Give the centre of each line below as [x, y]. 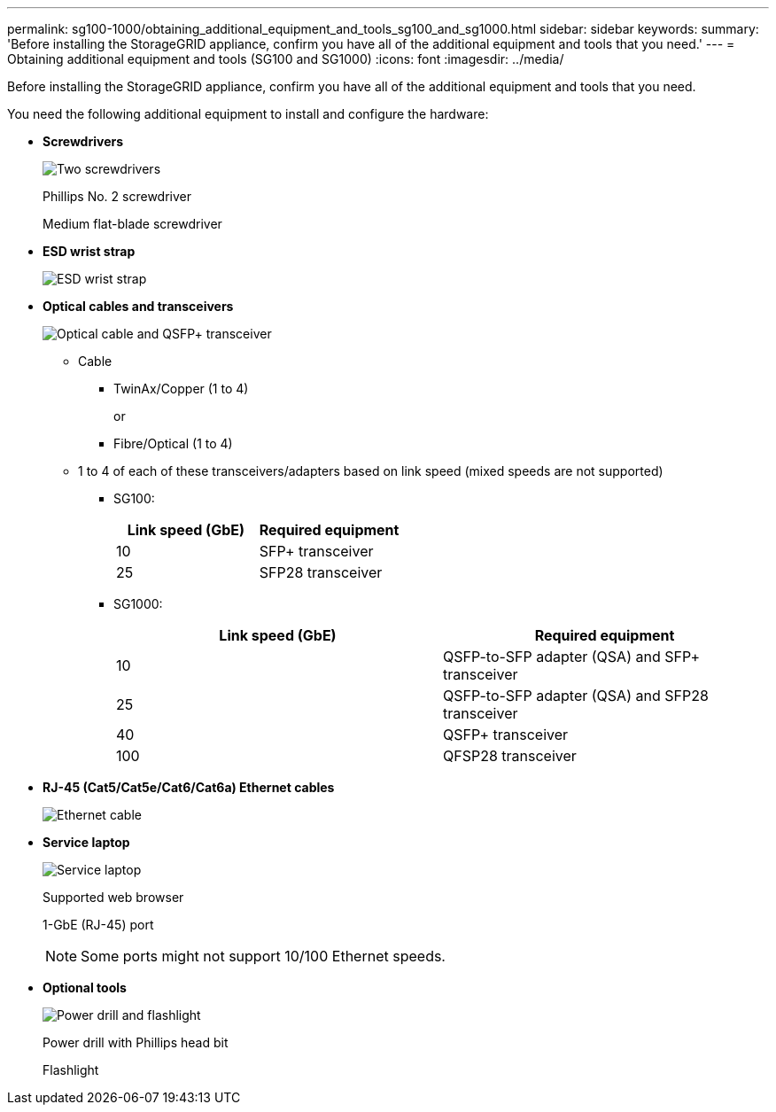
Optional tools [85, 988]
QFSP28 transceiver [510, 756]
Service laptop [86, 842]
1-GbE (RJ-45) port [98, 925]
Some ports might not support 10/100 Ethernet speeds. [263, 956]
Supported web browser [113, 897]
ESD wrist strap [89, 251]
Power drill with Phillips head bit [136, 1042]
